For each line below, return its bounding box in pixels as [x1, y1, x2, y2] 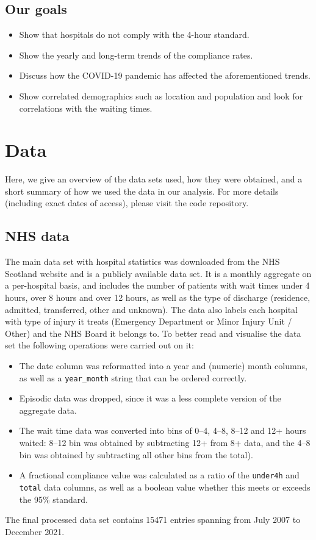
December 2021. [5, 525, 65, 538]
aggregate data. [19, 403, 77, 416]
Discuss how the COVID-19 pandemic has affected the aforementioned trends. [19, 69, 311, 82]
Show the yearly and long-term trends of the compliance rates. [19, 48, 253, 61]
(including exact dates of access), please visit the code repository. [5, 196, 249, 209]
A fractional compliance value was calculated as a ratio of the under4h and [19, 469, 300, 481]
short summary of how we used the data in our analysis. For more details [5, 184, 279, 197]
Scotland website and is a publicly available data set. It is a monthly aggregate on [5, 267, 312, 279]
